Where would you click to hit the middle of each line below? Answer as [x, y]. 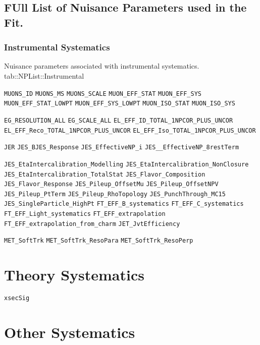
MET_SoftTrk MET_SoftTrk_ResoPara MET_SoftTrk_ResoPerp [99, 241]
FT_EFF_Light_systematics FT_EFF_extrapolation [85, 214]
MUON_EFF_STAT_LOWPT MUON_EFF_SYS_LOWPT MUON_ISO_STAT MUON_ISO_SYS [120, 104]
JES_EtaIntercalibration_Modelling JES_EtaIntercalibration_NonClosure [126, 164]
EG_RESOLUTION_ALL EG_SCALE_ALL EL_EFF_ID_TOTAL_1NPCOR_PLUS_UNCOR [119, 120]
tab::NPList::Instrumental [44, 75]
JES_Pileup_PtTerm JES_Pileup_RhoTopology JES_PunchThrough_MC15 [115, 194]
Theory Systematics [74, 275]
